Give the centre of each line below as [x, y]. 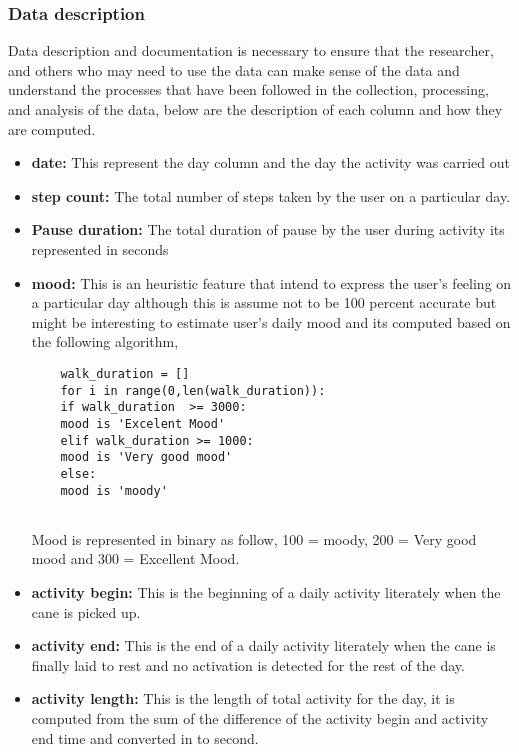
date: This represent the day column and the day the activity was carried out [270, 162]
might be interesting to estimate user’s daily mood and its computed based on [271, 321]
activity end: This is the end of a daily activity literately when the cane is [263, 645]
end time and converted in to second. [145, 737]
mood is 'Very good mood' [146, 457]
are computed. [52, 128]
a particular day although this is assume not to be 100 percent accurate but [264, 302]
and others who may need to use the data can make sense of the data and [234, 69]
